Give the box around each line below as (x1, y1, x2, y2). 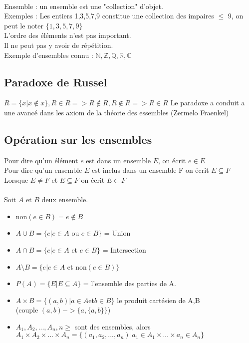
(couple (15, 305, 38, 315)
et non (67, 261, 87, 272)
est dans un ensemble (86, 155, 151, 165)
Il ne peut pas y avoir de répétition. (4, 39, 113, 50)
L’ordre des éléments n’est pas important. (4, 30, 131, 40)
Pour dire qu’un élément (4, 155, 78, 165)
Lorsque (4, 174, 28, 185)
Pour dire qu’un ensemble (4, 165, 82, 175)
